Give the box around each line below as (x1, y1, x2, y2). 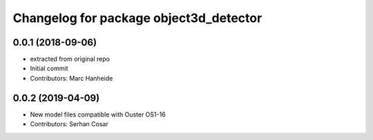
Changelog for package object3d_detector (12, 10, 262, 26)
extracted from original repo (30, 55, 111, 63)
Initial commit (30, 64, 68, 72)
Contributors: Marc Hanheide (30, 74, 113, 82)
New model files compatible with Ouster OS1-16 (30, 110, 166, 119)
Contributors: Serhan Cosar (30, 120, 108, 128)
